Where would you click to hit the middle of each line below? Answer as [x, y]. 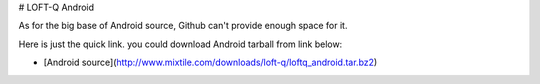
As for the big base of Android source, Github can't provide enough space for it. [183, 26]
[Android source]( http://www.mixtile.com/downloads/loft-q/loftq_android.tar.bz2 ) [210, 62]
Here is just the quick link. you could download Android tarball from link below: [180, 44]
